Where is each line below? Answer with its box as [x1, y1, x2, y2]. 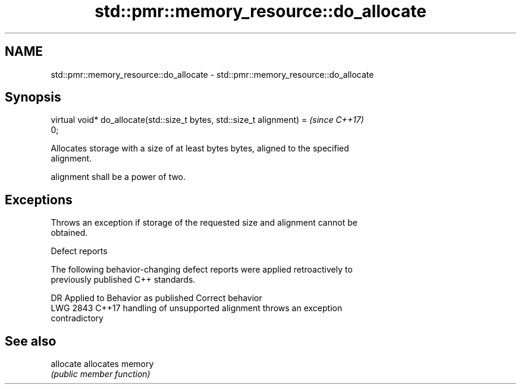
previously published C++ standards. [51, 274, 196, 285]
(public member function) [51, 369, 150, 379]
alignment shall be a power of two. [51, 172, 186, 182]
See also [5, 333, 57, 349]
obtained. [51, 227, 88, 238]
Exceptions [5, 192, 73, 207]
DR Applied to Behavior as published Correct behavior [51, 293, 262, 303]
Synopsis [5, 90, 61, 105]
